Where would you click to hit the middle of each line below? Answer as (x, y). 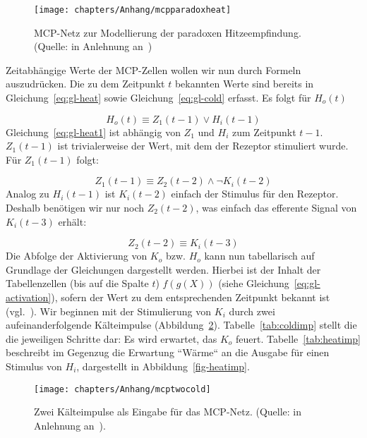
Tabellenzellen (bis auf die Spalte (77, 283)
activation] (29, 297)
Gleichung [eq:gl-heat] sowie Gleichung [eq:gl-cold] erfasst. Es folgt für (158, 98)
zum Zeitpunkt (264, 132)
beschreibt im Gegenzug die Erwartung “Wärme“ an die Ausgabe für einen (168, 352)
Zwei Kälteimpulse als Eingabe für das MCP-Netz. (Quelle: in (168, 412)
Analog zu (28, 194)
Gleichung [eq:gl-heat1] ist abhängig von (93, 132)
